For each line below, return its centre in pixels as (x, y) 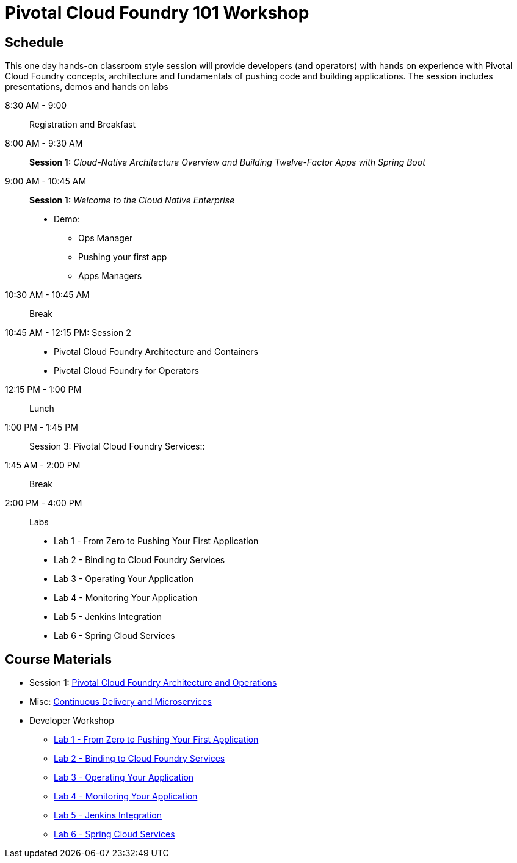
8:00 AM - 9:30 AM (44, 144)
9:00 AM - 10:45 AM (46, 181)
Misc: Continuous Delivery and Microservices (121, 702)
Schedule (34, 42)
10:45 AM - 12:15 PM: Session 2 (68, 333)
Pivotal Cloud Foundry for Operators (126, 371)
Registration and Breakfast (83, 125)
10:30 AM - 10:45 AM (47, 295)
